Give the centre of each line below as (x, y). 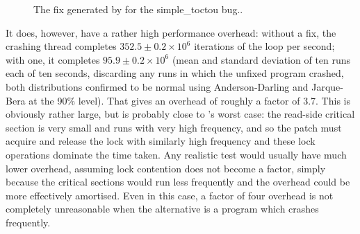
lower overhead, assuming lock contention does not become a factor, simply (166, 168)
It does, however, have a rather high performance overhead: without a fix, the (171, 32)
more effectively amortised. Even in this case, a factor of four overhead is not (170, 195)
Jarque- (327, 86)
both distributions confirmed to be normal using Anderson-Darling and (157, 86)
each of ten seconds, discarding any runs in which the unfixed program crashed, (175, 73)
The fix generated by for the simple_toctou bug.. (138, 9)
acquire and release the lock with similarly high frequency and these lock (161, 141)
